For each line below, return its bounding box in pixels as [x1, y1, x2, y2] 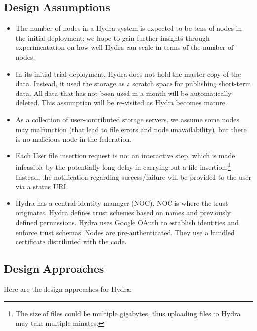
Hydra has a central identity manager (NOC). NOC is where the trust [15, 197, 228, 208]
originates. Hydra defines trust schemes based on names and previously [15, 207, 231, 218]
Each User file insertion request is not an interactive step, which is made [15, 150, 235, 160]
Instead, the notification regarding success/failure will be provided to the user [15, 171, 252, 182]
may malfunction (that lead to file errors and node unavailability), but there [15, 124, 247, 134]
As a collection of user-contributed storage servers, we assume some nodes [15, 114, 240, 124]
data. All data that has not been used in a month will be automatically [15, 88, 232, 98]
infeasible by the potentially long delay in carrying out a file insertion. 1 [15, 160, 231, 172]
